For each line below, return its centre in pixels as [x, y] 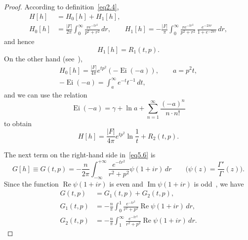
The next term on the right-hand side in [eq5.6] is [80, 155]
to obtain [18, 123]
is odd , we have [219, 183]
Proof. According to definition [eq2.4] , [62, 6]
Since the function [31, 183]
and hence [19, 41]
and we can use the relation [46, 94]
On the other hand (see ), [43, 58]
